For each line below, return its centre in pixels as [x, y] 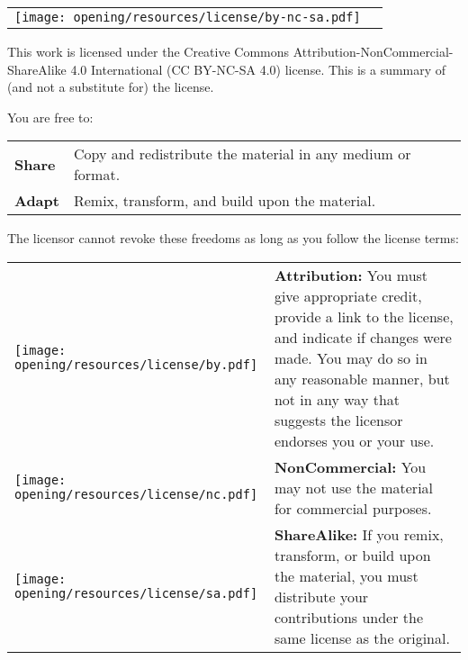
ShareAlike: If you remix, [359, 534]
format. [97, 175]
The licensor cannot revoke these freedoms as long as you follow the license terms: [233, 238]
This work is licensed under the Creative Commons [148, 51]
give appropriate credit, [348, 295]
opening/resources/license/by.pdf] [136, 365]
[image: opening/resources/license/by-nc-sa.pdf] [188, 17]
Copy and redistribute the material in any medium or [242, 154]
